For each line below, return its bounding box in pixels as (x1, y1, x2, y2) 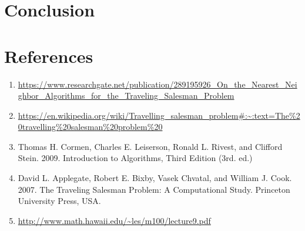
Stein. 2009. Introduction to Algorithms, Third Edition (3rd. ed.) (18, 152, 253, 164)
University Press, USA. (18, 195, 101, 207)
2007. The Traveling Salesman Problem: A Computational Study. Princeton (18, 183, 290, 195)
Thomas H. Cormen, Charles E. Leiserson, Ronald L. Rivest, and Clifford (18, 140, 283, 152)
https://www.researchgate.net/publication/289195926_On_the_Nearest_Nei (18, 78, 297, 90)
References (4, 43, 93, 68)
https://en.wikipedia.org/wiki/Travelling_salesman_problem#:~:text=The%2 (18, 109, 300, 121)
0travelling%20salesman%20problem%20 (18, 120, 163, 133)
